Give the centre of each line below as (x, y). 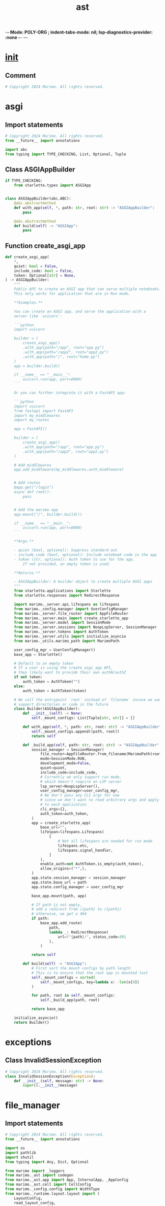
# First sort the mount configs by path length (81, 969)
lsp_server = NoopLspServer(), (70, 786)
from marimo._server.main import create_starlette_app (71, 618)
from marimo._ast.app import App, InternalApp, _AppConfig (67, 1180)
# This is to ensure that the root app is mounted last (90, 973)
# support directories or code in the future (61, 704)
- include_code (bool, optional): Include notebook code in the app (85, 555)
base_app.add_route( (61, 923)
